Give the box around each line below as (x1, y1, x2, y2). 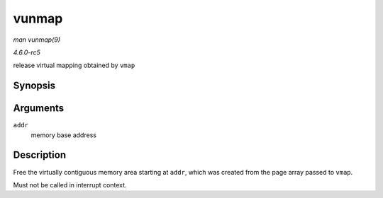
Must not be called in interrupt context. (13, 180, 127, 189)
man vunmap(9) (13, 35, 60, 44)
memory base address (30, 131, 97, 139)
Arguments (13, 103, 65, 115)
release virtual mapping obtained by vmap (13, 61, 135, 70)
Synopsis (13, 80, 56, 92)
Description (13, 149, 67, 161)
